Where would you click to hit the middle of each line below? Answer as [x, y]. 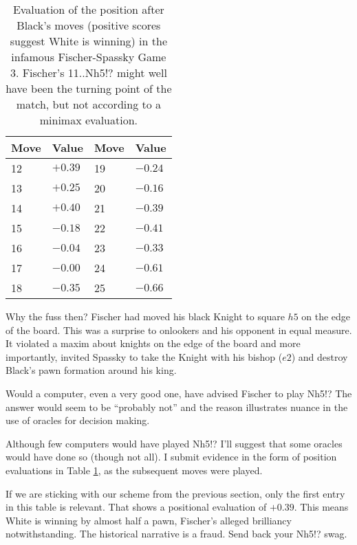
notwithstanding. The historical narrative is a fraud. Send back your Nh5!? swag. [176, 534]
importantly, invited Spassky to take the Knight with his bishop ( [144, 356]
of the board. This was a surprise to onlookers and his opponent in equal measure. [179, 330]
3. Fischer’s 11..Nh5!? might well [88, 73]
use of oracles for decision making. [78, 420]
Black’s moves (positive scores [89, 25]
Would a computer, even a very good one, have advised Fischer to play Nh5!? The [179, 393]
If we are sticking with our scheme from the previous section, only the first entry [175, 493]
